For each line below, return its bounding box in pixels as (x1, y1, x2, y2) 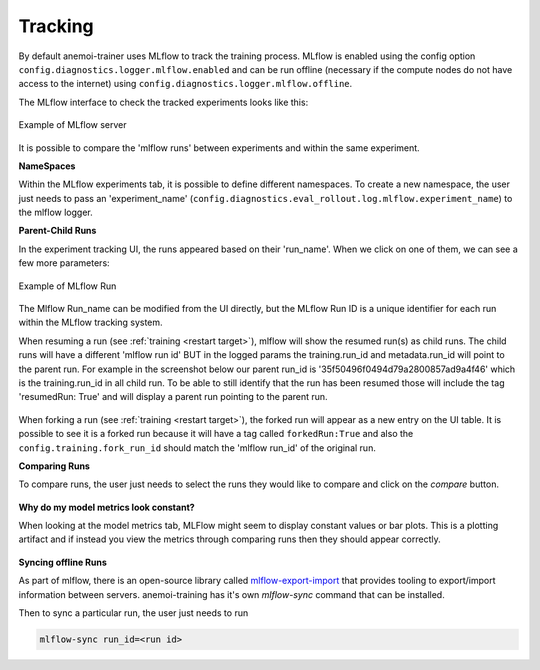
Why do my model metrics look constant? (18, 501, 195, 513)
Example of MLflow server (18, 119, 127, 131)
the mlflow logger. (18, 206, 94, 219)
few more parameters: (18, 257, 110, 269)
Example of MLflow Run (18, 280, 117, 292)
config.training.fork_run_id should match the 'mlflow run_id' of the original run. (18, 441, 377, 454)
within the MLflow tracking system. (18, 316, 164, 329)
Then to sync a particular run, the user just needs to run (18, 607, 249, 619)
